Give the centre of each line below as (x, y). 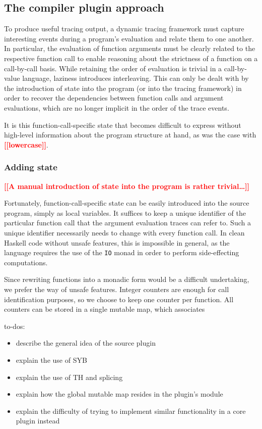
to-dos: (15, 326)
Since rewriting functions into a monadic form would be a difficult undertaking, (127, 279)
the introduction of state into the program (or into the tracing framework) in (123, 88)
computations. (26, 262)
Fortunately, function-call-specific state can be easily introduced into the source (127, 203)
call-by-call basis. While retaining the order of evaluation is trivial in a (113, 68)
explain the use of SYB (51, 360)
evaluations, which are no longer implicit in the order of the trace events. (117, 107)
